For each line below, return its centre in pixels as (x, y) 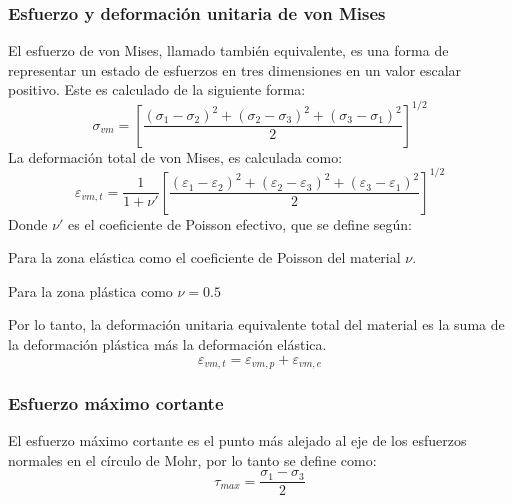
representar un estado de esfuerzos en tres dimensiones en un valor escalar (235, 69)
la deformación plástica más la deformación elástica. (167, 343)
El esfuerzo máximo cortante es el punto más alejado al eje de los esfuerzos (237, 440)
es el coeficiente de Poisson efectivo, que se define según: (240, 223)
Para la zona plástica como (90, 290)
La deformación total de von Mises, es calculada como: (175, 156)
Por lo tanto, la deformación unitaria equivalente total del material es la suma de (256, 324)
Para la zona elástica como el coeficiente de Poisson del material (204, 257)
